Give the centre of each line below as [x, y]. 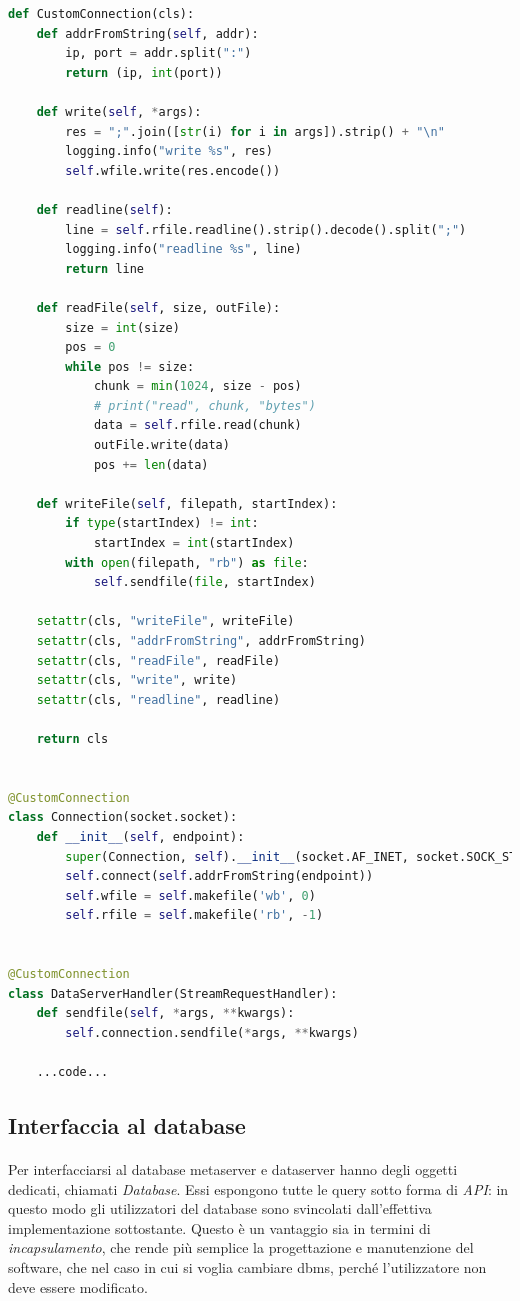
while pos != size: [130, 366]
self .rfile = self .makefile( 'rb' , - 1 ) [194, 915]
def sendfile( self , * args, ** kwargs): [165, 1013]
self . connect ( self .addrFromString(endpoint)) [219, 876]
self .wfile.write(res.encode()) [173, 170]
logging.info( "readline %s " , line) [183, 249]
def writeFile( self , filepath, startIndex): [187, 503]
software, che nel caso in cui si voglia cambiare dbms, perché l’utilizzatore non [247, 1267]
